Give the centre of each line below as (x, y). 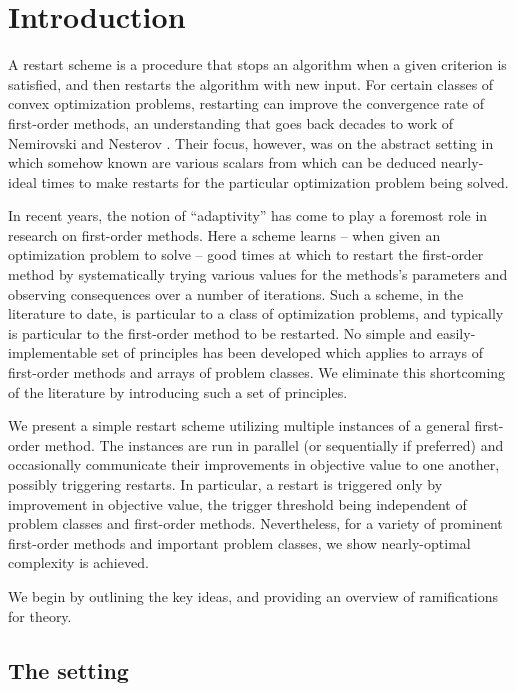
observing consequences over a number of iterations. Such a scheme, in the (236, 293)
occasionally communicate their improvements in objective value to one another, (254, 464)
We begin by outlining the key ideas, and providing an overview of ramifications (253, 595)
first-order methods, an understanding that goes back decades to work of (231, 122)
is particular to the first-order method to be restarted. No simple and (220, 332)
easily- (456, 332)
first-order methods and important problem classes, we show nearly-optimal (239, 542)
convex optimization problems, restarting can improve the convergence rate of (246, 103)
